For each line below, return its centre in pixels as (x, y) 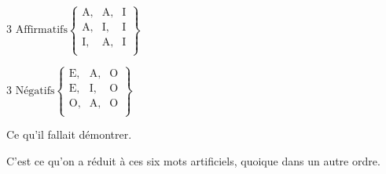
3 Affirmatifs (37, 30)
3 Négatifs (31, 91)
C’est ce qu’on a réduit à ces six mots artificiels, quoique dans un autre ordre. (193, 160)
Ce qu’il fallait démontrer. (69, 134)
